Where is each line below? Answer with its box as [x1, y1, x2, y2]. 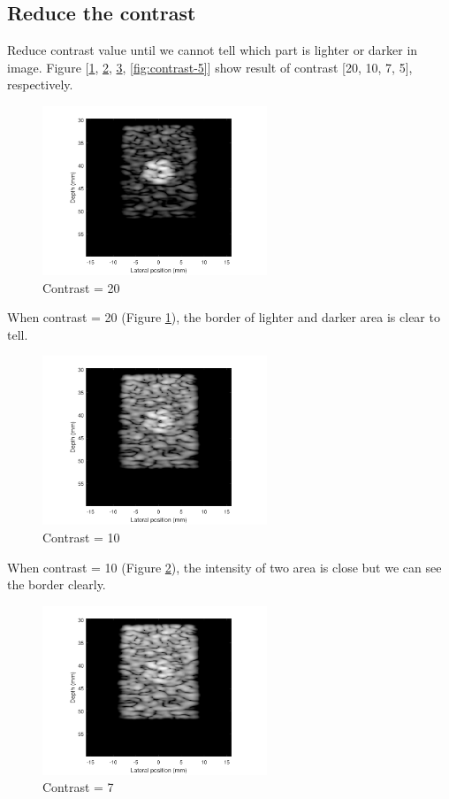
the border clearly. [7, 575, 106, 594]
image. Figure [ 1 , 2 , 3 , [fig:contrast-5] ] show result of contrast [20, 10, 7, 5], [7, 58, 413, 76]
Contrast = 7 [42, 778, 114, 796]
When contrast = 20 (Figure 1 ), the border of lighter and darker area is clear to [7, 308, 440, 327]
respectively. [7, 75, 73, 94]
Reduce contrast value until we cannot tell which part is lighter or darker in [7, 41, 418, 59]
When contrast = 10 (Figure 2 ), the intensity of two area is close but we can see [7, 557, 442, 576]
